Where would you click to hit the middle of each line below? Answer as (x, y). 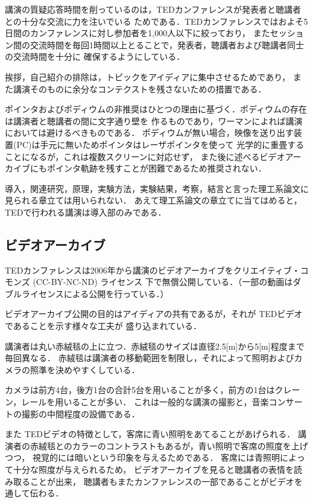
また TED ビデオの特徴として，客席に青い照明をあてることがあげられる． (150, 434)
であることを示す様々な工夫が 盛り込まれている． (103, 326)
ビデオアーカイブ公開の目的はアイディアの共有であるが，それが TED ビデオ (154, 314)
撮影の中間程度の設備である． (81, 413)
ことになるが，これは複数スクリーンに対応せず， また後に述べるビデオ (145, 156)
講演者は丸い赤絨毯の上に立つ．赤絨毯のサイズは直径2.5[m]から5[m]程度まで (155, 346)
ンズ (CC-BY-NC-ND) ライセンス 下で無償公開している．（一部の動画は (153, 282)
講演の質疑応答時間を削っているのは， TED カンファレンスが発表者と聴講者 (153, 9)
